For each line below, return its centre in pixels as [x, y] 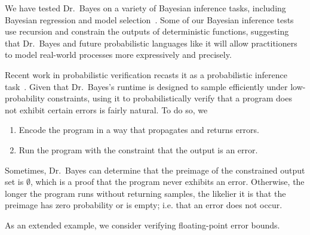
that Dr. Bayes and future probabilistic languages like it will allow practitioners [151, 43]
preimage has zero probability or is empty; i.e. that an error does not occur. [144, 205]
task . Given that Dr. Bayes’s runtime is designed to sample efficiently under [146, 86]
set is [14, 182]
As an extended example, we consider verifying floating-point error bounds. [142, 225]
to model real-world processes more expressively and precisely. [118, 55]
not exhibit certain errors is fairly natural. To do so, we [106, 109]
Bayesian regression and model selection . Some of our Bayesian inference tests [149, 19]
